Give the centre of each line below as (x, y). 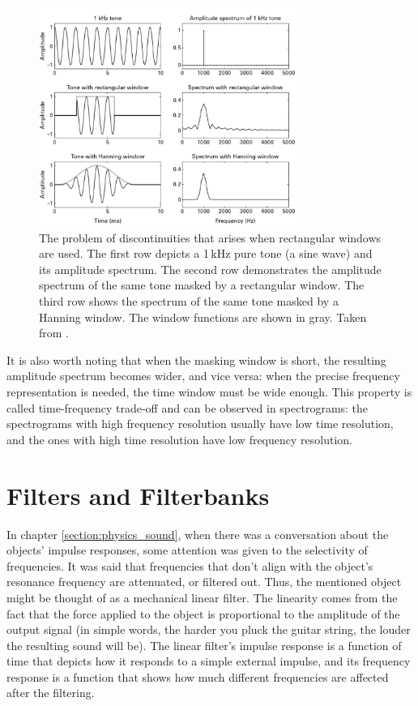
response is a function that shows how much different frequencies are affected (198, 676)
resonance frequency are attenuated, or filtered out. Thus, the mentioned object (204, 582)
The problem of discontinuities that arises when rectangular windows (210, 237)
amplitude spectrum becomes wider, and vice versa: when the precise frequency (203, 376)
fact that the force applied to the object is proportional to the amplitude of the (203, 613)
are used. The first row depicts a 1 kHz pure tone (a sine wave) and (206, 253)
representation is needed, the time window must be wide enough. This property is (209, 392)
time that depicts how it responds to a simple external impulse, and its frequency (209, 661)
